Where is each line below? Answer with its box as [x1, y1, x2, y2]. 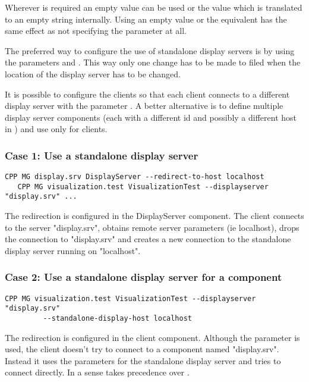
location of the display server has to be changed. [5, 67, 181, 80]
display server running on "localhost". [5, 244, 141, 256]
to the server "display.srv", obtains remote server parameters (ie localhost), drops [5, 221, 299, 233]
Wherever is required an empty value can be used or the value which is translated [5, 1, 302, 13]
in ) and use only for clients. [5, 123, 108, 135]
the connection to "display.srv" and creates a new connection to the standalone [5, 233, 291, 245]
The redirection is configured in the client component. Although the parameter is [5, 331, 300, 343]
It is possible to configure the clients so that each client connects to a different [5, 87, 290, 100]
